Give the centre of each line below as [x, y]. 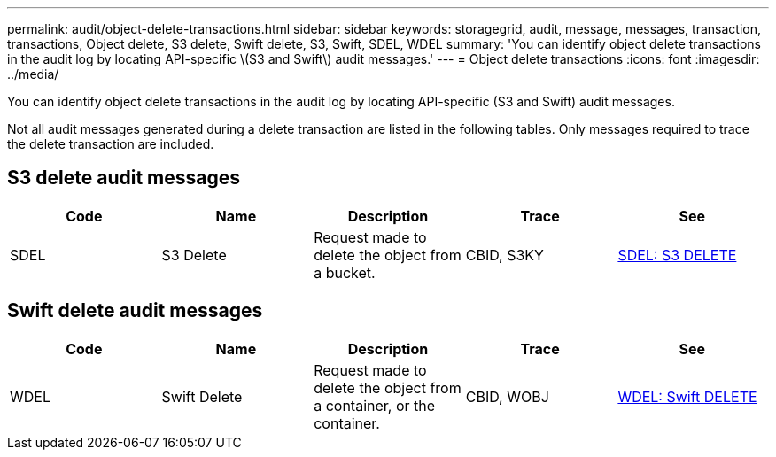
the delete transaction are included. [111, 144]
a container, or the [375, 405]
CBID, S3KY [504, 255]
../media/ [33, 74]
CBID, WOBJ [507, 396]
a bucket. [345, 272]
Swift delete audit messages [135, 311]
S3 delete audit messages [124, 178]
